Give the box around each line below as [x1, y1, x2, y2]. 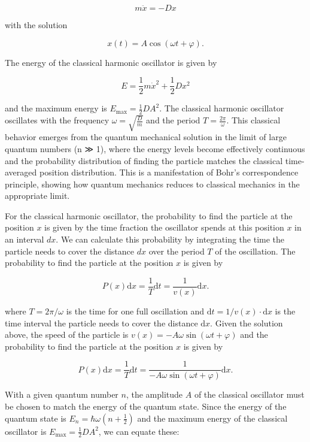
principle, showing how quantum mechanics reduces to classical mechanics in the [5, 177, 300, 190]
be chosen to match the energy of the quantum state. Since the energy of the [5, 399, 287, 412]
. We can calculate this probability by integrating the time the [56, 233, 285, 246]
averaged [5, 166, 37, 178]
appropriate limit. [5, 189, 70, 202]
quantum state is [5, 411, 66, 424]
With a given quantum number [5, 388, 118, 401]
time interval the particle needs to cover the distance [5, 316, 198, 329]
